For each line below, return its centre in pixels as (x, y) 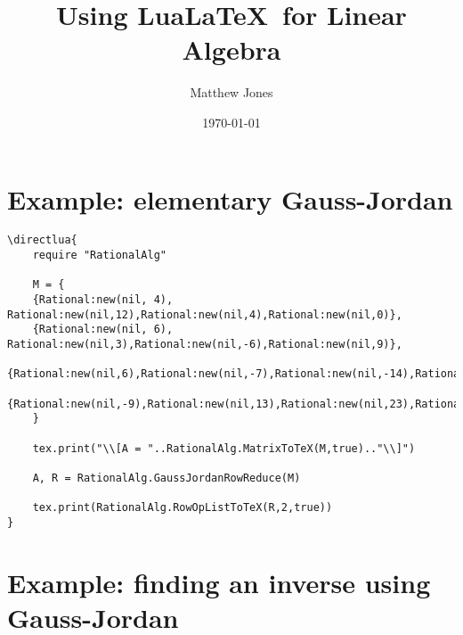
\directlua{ (42, 240)
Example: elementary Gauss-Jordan (230, 198)
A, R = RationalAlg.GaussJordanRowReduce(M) (167, 478)
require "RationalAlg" (99, 256)
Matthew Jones (231, 92)
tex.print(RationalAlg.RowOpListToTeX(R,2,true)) (183, 508)
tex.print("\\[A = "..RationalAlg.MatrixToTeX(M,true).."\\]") (224, 448)
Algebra (231, 49)
